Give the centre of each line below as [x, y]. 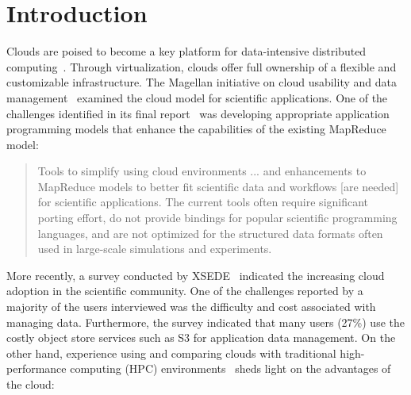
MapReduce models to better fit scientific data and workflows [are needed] [218, 186]
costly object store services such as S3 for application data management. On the [201, 337]
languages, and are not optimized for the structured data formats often [210, 233]
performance [36, 368]
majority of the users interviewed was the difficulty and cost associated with [191, 307]
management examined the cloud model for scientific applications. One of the [197, 97]
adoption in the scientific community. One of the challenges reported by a [185, 291]
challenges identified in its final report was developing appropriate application [198, 113]
